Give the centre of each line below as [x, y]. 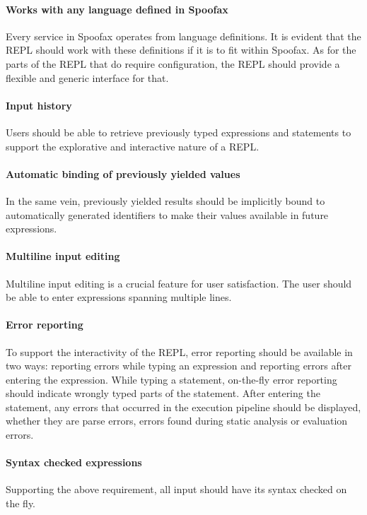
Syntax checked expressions [74, 462]
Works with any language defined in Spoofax [117, 9]
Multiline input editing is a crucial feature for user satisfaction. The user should [179, 283]
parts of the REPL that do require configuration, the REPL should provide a [173, 63]
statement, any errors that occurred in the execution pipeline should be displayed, [183, 407]
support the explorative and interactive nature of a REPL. [133, 146]
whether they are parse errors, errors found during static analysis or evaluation [177, 421]
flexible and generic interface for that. [87, 77]
